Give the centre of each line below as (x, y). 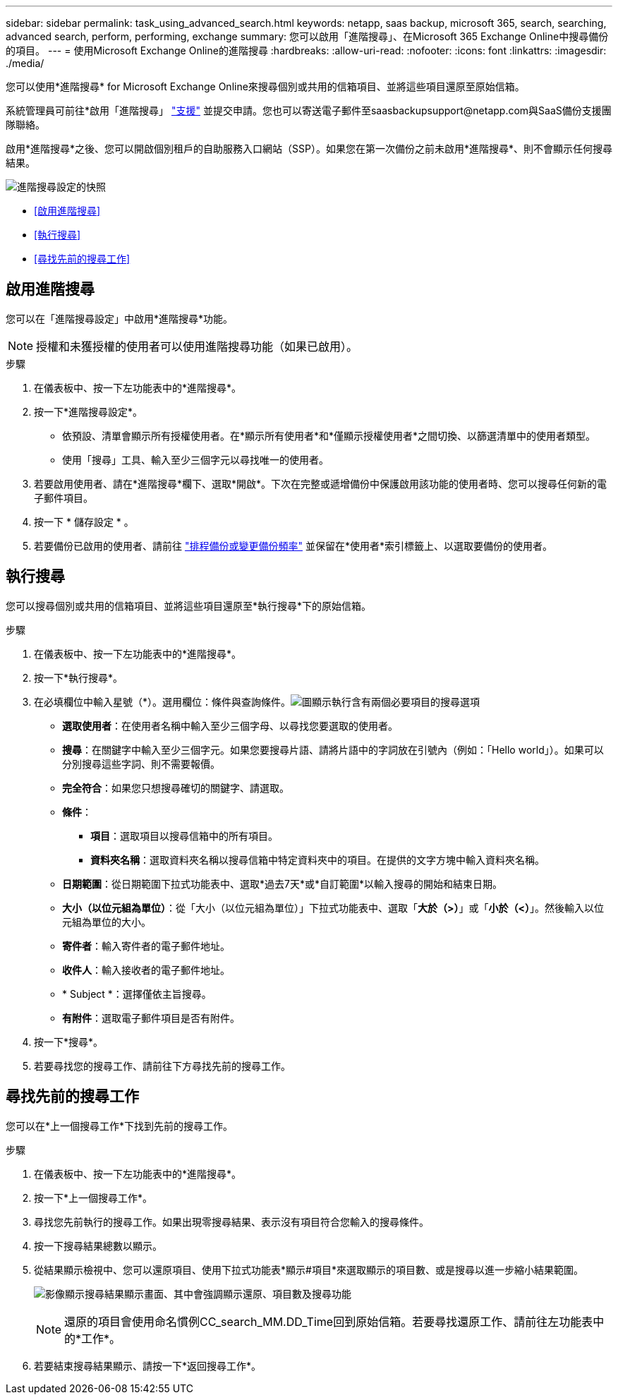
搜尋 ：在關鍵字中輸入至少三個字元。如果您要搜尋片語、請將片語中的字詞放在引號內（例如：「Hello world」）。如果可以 (333, 749)
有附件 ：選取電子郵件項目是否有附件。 (151, 1018)
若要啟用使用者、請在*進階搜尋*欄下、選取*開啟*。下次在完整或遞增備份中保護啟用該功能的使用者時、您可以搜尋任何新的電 (321, 483)
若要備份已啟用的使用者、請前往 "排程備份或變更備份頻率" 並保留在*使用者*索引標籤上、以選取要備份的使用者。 (293, 545)
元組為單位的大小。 (107, 922)
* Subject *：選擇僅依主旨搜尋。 (137, 994)
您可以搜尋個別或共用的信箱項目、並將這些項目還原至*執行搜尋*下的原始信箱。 (189, 605)
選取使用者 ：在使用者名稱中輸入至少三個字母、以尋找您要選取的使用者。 (230, 725)
